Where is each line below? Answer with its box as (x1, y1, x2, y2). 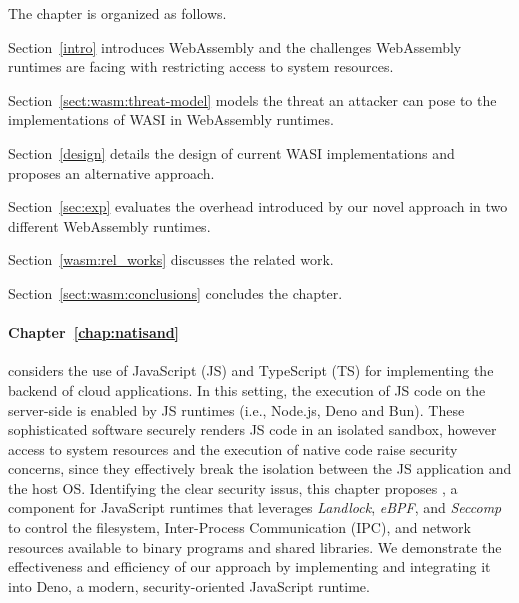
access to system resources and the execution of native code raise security (8, 438, 458, 459)
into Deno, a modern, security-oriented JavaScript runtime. (8, 575, 370, 596)
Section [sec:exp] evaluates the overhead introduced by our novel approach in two (8, 196, 508, 217)
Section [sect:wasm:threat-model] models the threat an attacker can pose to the (8, 89, 497, 110)
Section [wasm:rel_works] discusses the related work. (8, 249, 334, 270)
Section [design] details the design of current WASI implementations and (8, 142, 455, 163)
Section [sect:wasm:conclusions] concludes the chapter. (8, 282, 343, 303)
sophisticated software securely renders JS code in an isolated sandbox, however (8, 419, 497, 440)
